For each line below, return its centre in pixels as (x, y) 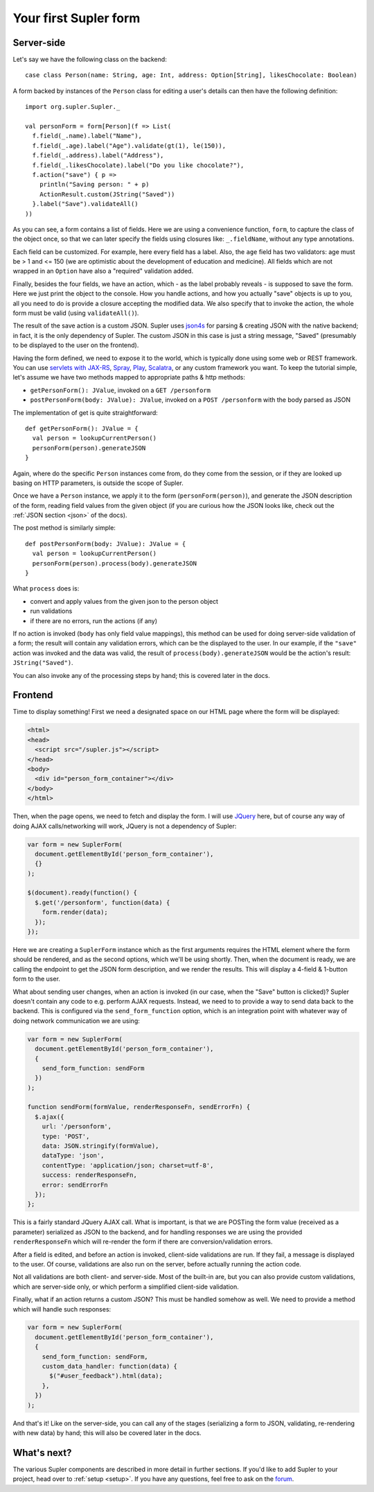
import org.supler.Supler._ (73, 107)
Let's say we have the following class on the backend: (90, 60)
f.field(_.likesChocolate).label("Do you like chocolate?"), (138, 165)
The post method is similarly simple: (64, 528)
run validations (51, 611)
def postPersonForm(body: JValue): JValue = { (106, 544)
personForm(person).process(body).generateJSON (115, 563)
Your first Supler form (77, 18)
